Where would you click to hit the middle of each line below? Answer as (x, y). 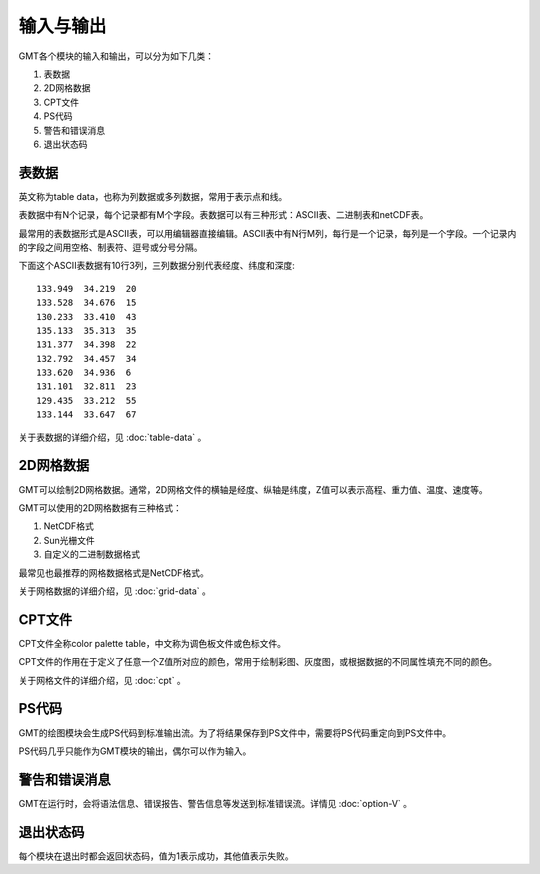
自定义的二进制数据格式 (91, 554)
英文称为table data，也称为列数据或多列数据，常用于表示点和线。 (153, 196)
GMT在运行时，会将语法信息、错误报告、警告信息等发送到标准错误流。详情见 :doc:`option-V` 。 (215, 803)
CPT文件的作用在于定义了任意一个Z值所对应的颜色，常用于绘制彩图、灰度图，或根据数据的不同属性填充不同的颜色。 (258, 662)
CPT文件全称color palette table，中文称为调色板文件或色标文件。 (152, 643)
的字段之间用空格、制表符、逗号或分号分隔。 (110, 247)
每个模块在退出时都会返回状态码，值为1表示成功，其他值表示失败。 (156, 856)
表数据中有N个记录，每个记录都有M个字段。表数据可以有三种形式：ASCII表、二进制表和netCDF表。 (223, 215)
